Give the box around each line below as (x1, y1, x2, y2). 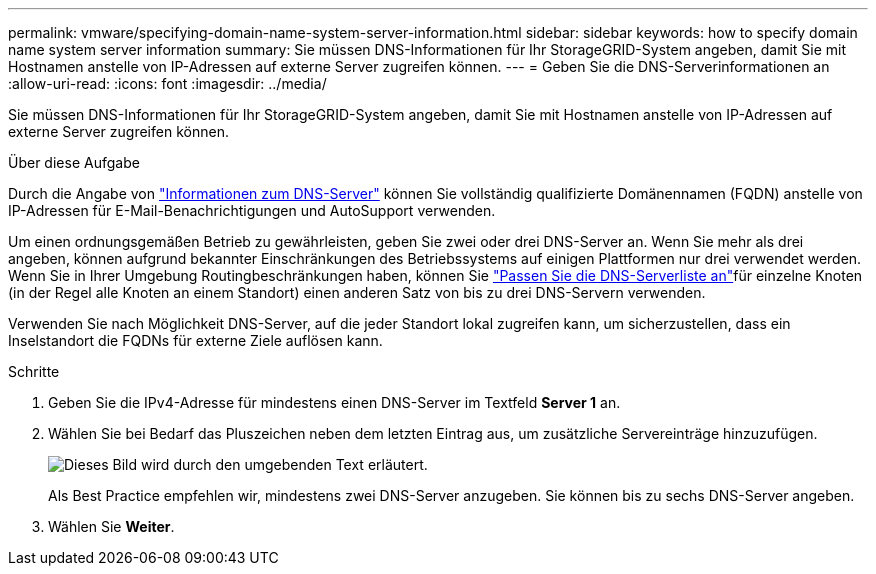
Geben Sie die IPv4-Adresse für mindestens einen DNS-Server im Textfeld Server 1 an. (48, 394, 621, 411)
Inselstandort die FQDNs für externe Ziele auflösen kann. (8, 332, 383, 349)
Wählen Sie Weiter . (48, 518, 175, 535)
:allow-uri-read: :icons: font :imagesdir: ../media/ (8, 75, 327, 92)
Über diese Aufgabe (8, 154, 140, 171)
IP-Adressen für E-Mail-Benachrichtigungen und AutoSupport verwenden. (8, 202, 496, 219)
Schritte (8, 363, 60, 380)
